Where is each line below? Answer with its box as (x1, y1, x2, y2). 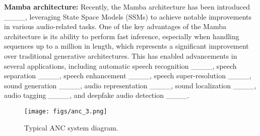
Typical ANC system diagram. (24, 122, 118, 132)
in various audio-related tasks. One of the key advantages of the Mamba (4, 21, 226, 32)
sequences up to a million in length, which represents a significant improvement (4, 41, 249, 51)
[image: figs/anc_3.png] (24, 107, 107, 115)
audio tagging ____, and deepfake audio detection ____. (4, 90, 189, 100)
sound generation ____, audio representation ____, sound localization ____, (4, 80, 256, 90)
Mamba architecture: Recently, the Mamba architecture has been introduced (4, 2, 250, 12)
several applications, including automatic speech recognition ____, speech (4, 60, 237, 71)
